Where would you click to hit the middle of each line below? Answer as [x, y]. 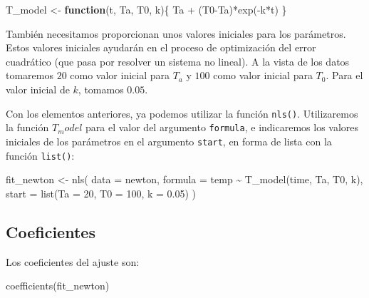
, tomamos [101, 89]
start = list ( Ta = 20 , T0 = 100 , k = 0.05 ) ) [101, 193]
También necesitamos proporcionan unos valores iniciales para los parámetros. [176, 33]
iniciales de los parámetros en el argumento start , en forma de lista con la [169, 141]
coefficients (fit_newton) [58, 286]
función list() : [40, 155]
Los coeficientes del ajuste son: [73, 261]
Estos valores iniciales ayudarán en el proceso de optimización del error [161, 47]
